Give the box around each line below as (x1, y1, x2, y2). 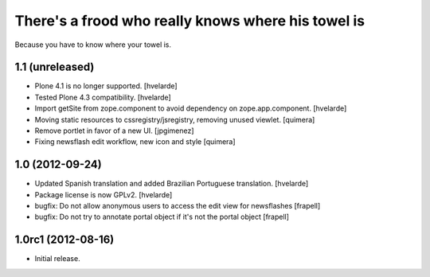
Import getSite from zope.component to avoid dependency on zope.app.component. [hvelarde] (34, 103, 347, 113)
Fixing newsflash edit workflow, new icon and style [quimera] (34, 137, 236, 146)
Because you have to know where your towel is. (14, 40, 171, 49)
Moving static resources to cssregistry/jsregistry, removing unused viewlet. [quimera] (34, 115, 315, 124)
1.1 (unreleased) (14, 60, 95, 74)
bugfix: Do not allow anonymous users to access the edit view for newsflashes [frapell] (34, 201, 321, 211)
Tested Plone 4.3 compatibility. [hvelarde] (34, 92, 171, 102)
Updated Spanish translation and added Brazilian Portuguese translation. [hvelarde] (34, 179, 309, 189)
